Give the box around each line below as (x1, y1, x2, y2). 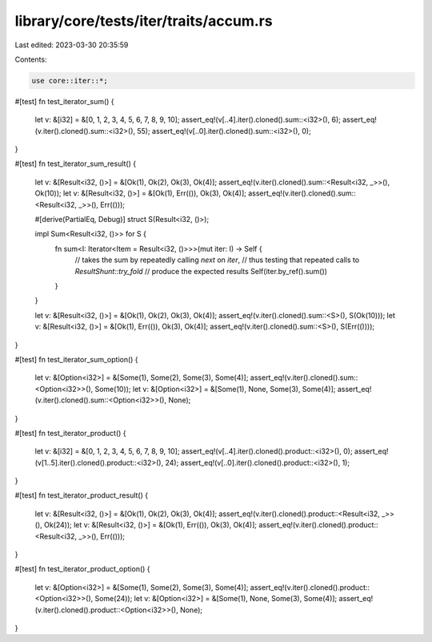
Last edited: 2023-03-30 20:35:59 (14, 40, 129, 50)
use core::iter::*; (31, 76, 108, 85)
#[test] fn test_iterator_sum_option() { (14, 354, 139, 364)
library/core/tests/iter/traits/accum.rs (14, 12, 273, 30)
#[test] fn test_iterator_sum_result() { (14, 159, 136, 168)
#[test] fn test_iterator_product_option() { (14, 564, 151, 574)
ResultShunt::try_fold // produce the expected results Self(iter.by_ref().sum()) (74, 266, 328, 276)
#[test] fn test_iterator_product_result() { (14, 491, 148, 500)
